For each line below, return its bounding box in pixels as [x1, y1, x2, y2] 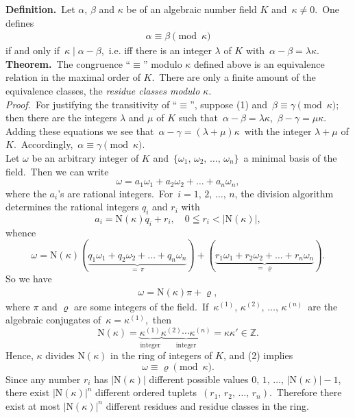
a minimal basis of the [243, 150, 337, 164]
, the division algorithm [234, 186, 334, 200]
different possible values [149, 371, 249, 386]
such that [178, 110, 218, 125]
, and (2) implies [223, 348, 293, 362]
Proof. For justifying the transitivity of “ [5, 97, 177, 111]
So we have [5, 271, 52, 285]
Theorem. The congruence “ [5, 56, 131, 71]
